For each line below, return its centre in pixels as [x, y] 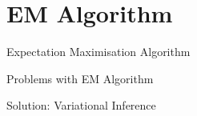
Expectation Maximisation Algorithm [98, 52]
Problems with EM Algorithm [80, 78]
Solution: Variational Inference [81, 105]
